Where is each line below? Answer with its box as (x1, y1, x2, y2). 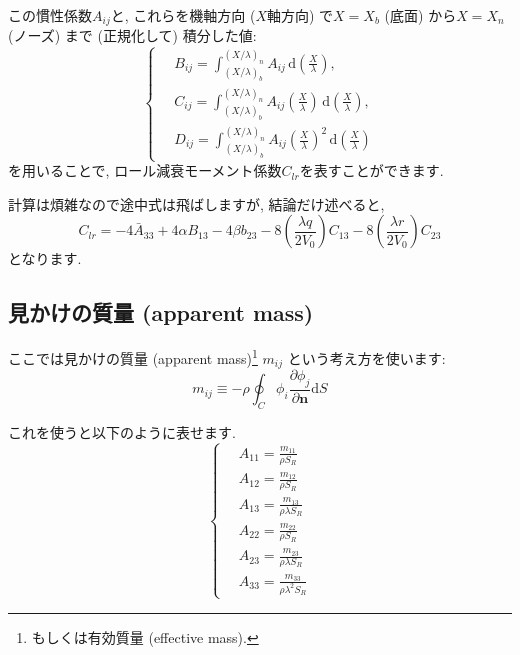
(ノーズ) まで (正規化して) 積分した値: (8, 25, 257, 46)
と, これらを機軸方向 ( (110, 5, 256, 25)
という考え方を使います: (287, 347, 446, 368)
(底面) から (384, 5, 457, 25)
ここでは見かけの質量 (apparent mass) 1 (8, 345, 258, 368)
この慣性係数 (8, 5, 92, 25)
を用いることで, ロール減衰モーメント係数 (8, 160, 282, 181)
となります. (8, 248, 82, 269)
